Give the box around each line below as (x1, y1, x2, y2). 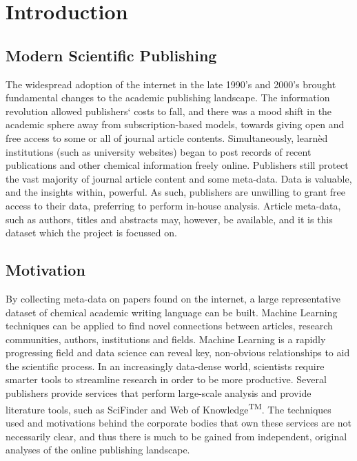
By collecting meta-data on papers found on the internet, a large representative (6, 291, 340, 305)
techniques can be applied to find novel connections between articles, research (6, 318, 333, 333)
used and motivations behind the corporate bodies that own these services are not (6, 415, 351, 429)
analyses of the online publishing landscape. (6, 442, 190, 457)
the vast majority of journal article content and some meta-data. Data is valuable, (6, 171, 352, 185)
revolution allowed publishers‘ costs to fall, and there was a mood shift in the (6, 103, 332, 118)
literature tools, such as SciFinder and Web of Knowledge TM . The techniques (6, 400, 331, 416)
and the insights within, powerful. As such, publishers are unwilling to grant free (6, 185, 346, 199)
